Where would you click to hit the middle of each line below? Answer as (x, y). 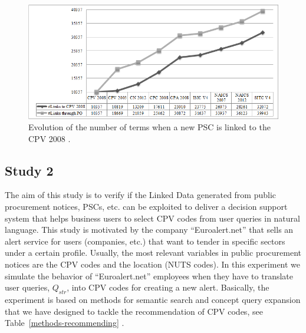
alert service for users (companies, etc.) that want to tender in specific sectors (145, 241)
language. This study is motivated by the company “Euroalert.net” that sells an (149, 230)
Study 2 (29, 170)
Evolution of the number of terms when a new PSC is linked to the (149, 127)
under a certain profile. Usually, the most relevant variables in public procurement (153, 253)
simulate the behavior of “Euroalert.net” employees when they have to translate (149, 276)
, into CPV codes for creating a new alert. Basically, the (168, 287)
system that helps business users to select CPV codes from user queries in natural (152, 218)
